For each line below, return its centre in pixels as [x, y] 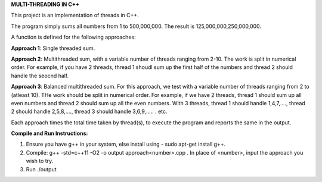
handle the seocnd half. [40, 76]
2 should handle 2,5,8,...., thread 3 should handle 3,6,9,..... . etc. [89, 112]
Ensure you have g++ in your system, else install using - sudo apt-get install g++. [126, 144]
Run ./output [41, 169]
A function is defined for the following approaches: [74, 37]
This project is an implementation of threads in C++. [75, 15]
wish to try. [40, 161]
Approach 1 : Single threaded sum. [53, 48]
